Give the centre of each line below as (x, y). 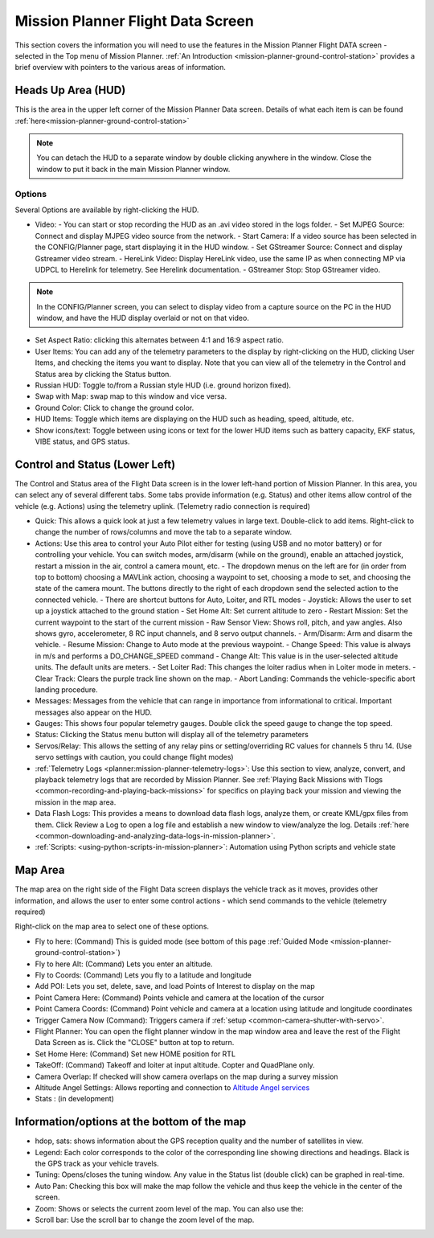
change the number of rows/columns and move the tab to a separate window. (164, 532)
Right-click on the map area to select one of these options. (112, 926)
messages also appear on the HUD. (94, 712)
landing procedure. (66, 689)
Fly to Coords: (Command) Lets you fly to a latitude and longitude (143, 975)
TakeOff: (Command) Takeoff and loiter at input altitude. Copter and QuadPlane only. (175, 1065)
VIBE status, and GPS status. (82, 441)
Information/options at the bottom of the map (131, 1122)
